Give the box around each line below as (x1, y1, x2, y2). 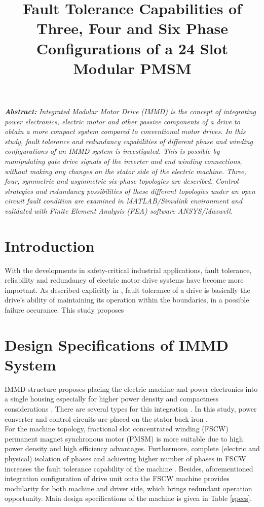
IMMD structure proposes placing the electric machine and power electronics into (5, 383, 258, 394)
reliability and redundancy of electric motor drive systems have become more (5, 275, 244, 285)
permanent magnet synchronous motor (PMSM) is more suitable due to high (5, 433, 243, 444)
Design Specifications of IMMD (5, 334, 229, 355)
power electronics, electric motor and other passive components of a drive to (5, 116, 240, 126)
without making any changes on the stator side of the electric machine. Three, (5, 165, 246, 176)
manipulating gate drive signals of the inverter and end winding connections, (5, 155, 242, 166)
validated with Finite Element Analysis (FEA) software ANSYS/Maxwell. (5, 205, 233, 216)
